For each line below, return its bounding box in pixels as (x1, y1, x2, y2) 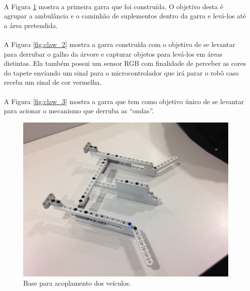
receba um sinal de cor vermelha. (4, 77, 102, 87)
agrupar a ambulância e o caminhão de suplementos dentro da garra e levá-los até (4, 11, 246, 21)
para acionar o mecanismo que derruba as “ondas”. (4, 106, 154, 116)
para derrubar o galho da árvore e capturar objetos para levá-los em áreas (4, 48, 223, 59)
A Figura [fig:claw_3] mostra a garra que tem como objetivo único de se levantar (4, 96, 244, 106)
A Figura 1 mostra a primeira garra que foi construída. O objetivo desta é (4, 1, 223, 11)
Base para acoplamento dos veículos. (23, 278, 131, 288)
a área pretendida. (4, 20, 58, 30)
